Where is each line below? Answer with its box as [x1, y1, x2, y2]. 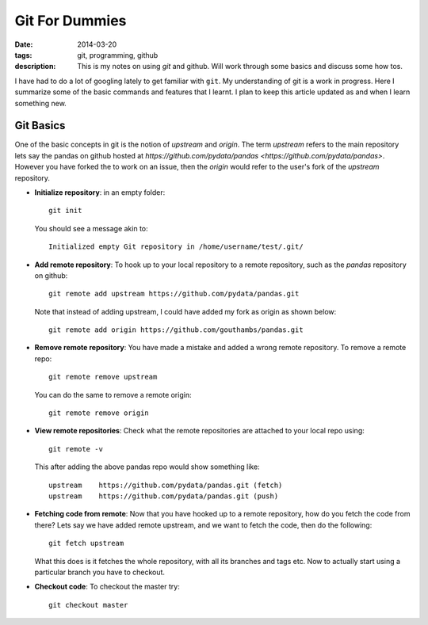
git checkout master [48, 600, 128, 609]
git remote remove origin [48, 409, 150, 417]
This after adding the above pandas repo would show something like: [34, 462, 261, 471]
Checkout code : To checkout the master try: [34, 582, 180, 592]
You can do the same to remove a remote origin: [34, 390, 192, 399]
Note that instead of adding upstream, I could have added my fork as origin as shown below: [34, 307, 337, 316]
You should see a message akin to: [34, 223, 148, 233]
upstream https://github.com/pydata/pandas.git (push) [48, 492, 279, 501]
